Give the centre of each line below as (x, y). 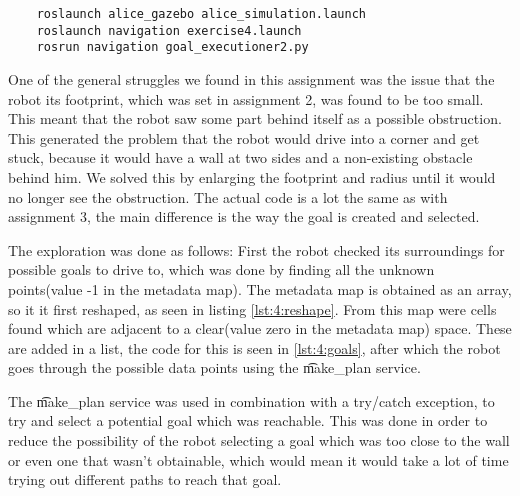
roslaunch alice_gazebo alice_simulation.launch (201, 14)
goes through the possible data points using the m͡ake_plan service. (214, 367)
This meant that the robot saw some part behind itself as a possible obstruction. (255, 118)
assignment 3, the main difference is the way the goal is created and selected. (244, 216)
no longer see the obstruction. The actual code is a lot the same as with (228, 196)
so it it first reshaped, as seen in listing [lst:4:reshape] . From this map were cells (252, 308)
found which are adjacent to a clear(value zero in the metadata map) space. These (260, 328)
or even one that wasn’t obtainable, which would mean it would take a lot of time (258, 459)
